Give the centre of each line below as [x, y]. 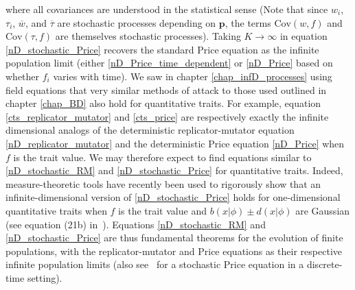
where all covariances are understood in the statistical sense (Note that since [167, 9]
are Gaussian [323, 210]
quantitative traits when [56, 210]
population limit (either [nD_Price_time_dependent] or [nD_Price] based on [169, 63]
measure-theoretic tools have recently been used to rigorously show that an [163, 183]
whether [23, 76]
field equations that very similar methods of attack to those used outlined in [166, 89]
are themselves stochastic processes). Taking [148, 36]
